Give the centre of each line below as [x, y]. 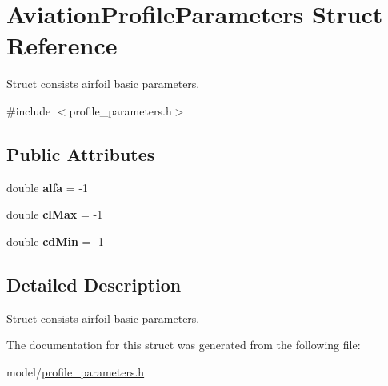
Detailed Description [94, 284]
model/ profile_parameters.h [76, 371]
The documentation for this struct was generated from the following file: [184, 345]
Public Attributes [81, 153]
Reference [62, 45]
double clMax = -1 [55, 214]
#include [29, 110]
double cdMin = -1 [55, 241]
